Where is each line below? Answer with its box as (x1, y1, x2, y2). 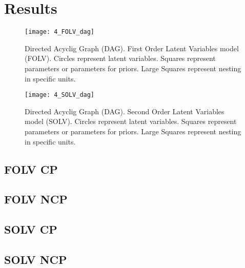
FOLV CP (4, 161, 58, 177)
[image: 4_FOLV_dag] (25, 28, 95, 36)
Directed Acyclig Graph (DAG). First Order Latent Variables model (25, 43, 239, 53)
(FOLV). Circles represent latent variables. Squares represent (25, 53, 216, 64)
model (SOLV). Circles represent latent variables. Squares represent (25, 116, 237, 127)
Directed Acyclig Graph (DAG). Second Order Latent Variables (25, 106, 224, 116)
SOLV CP (4, 221, 57, 237)
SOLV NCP (4, 251, 67, 267)
